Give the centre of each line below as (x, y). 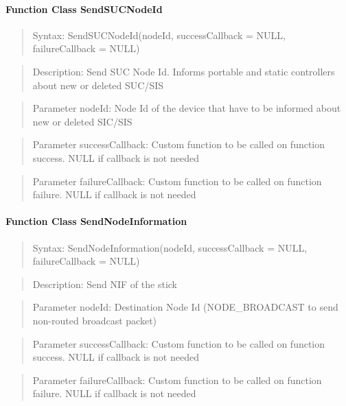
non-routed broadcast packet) (95, 320)
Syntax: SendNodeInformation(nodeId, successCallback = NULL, (170, 247)
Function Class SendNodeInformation (96, 221)
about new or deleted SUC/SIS (98, 85)
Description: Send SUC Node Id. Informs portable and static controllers (184, 71)
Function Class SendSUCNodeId (84, 9)
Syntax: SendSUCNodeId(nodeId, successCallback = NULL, (159, 35)
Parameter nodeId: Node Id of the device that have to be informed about (187, 108)
